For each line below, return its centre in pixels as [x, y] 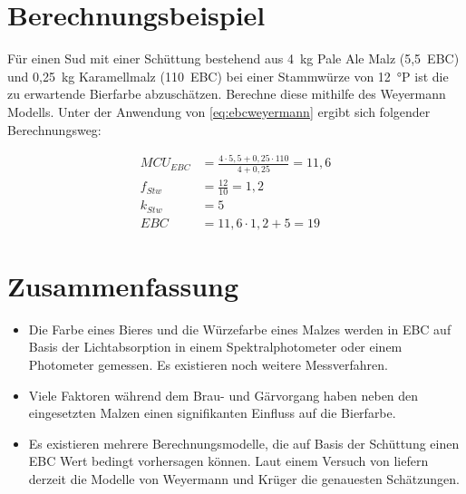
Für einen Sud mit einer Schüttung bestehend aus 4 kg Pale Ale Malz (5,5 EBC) [233, 58]
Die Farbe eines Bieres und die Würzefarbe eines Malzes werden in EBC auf [240, 329]
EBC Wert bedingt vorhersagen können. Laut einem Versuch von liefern [228, 461]
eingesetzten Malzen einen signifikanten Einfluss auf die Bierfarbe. [212, 413]
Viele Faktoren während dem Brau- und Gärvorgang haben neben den [223, 395]
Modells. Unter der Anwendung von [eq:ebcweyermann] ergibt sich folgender [219, 111]
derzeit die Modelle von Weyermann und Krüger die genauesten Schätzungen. [244, 478]
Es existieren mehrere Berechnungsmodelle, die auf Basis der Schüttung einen [244, 443]
